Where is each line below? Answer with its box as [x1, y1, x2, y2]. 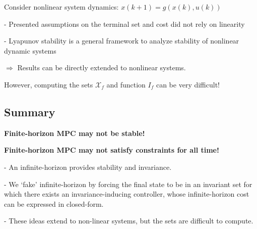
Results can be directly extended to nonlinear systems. [17, 62, 186, 73]
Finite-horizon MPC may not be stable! [4, 127, 145, 138]
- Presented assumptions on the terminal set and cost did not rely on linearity [4, 18, 245, 29]
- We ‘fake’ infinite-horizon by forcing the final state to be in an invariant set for [4, 178, 252, 189]
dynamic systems [4, 45, 56, 56]
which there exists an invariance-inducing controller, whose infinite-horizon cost [4, 189, 249, 199]
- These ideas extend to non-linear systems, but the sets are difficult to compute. [4, 215, 253, 226]
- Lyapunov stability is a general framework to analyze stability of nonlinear [4, 35, 239, 46]
